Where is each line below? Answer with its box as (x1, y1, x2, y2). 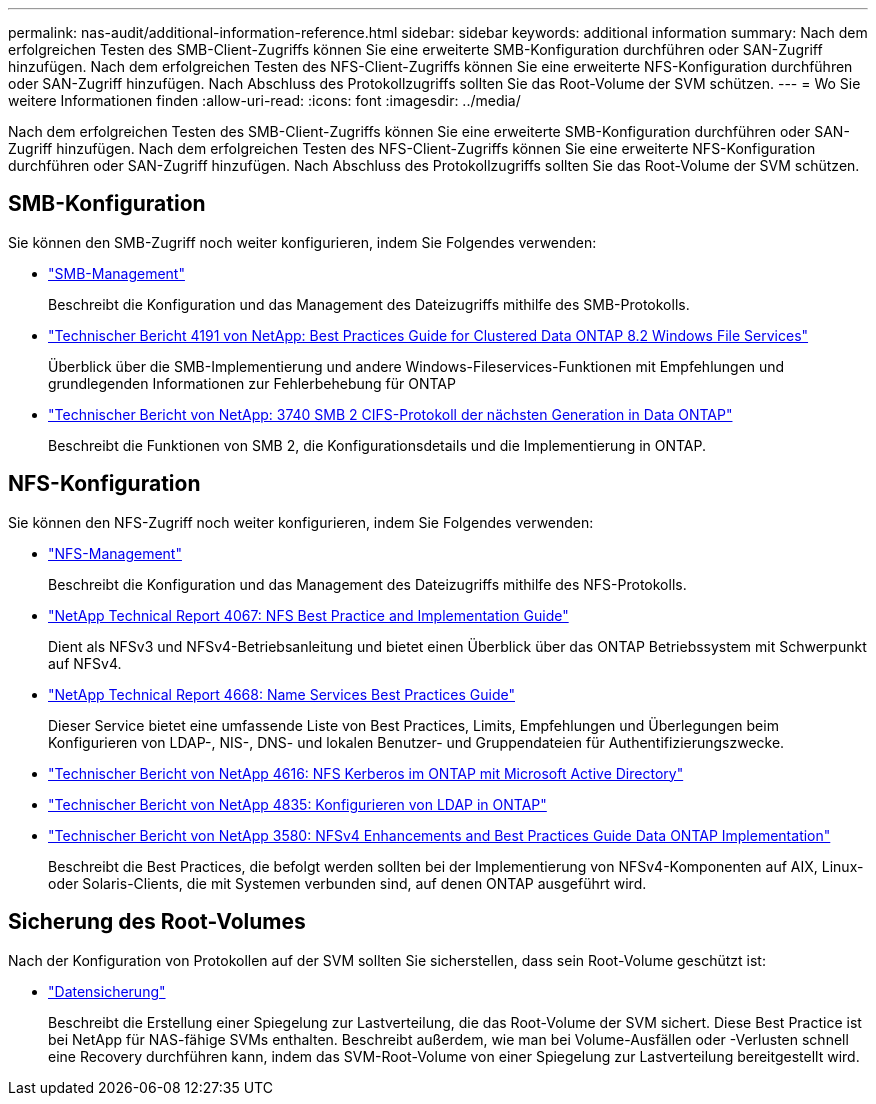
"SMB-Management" (48, 264, 185, 282)
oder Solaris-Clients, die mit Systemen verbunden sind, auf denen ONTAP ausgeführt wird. (48, 874, 647, 892)
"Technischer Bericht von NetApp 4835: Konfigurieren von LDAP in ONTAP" (48, 795, 547, 813)
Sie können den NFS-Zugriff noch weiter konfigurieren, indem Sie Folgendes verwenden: (8, 513, 594, 531)
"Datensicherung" (48, 982, 166, 1000)
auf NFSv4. (48, 654, 122, 672)
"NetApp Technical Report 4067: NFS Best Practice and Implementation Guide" (48, 606, 569, 624)
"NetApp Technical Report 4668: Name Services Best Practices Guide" (48, 685, 515, 703)
